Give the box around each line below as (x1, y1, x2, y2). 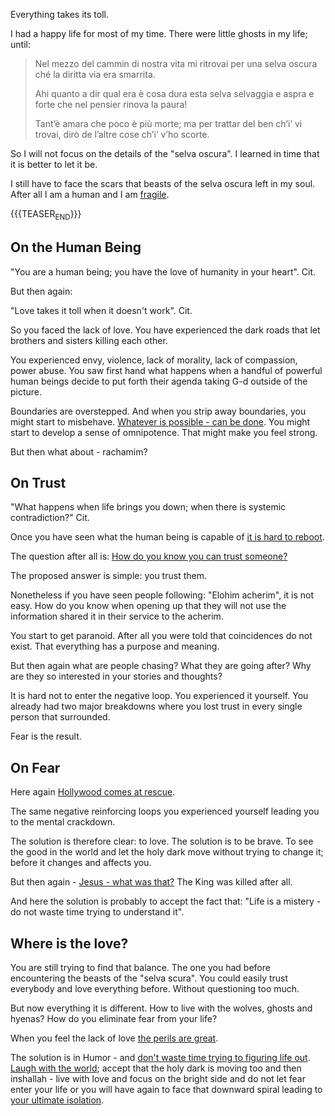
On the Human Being (10, 239, 142, 256)
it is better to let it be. (10, 159, 98, 170)
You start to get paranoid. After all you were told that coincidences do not (10, 630, 313, 642)
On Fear (10, 759, 61, 776)
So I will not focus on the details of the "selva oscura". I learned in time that (10, 148, 320, 159)
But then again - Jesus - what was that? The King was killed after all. (10, 876, 293, 888)
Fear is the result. (10, 730, 82, 743)
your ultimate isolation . (10, 1094, 105, 1106)
